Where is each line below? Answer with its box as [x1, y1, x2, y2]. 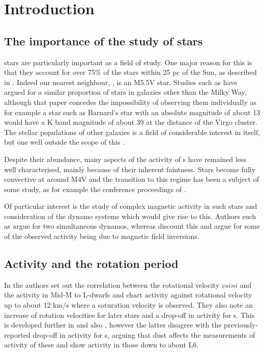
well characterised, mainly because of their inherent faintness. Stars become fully [4, 164, 256, 174]
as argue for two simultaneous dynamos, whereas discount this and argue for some [4, 221, 260, 231]
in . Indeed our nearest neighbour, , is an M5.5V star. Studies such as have [4, 76, 238, 87]
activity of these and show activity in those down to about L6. [4, 339, 199, 350]
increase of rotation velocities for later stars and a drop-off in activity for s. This [4, 309, 255, 320]
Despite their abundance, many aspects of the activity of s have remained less [4, 153, 246, 164]
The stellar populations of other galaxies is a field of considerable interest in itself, [4, 126, 260, 137]
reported [4, 329, 31, 340]
